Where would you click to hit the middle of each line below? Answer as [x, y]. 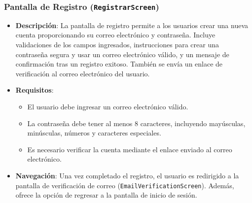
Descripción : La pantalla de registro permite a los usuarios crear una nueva [132, 25]
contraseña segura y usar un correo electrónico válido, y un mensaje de [122, 54]
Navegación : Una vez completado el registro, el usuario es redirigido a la [127, 175]
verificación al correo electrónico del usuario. [83, 73]
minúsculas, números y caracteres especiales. [94, 133]
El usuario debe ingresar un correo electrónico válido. [108, 106]
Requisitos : [35, 90]
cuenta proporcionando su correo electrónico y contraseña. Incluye [115, 35]
